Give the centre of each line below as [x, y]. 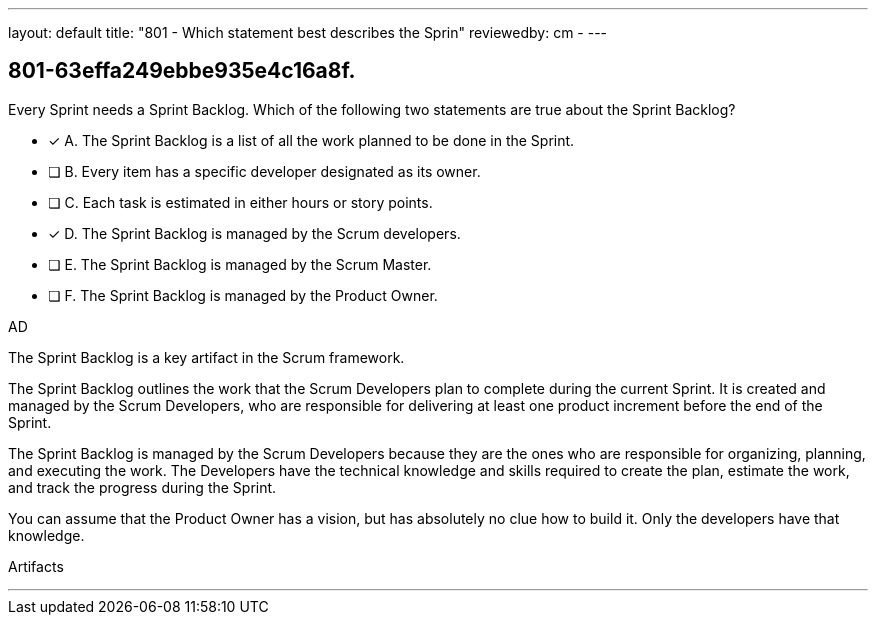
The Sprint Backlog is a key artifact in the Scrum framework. [206, 357]
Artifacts [36, 566]
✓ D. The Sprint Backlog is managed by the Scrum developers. [254, 233]
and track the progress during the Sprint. [142, 487]
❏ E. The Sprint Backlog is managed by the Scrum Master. [240, 264]
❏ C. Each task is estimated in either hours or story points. [240, 202]
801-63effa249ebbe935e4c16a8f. [182, 71]
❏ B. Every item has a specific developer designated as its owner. [264, 171]
